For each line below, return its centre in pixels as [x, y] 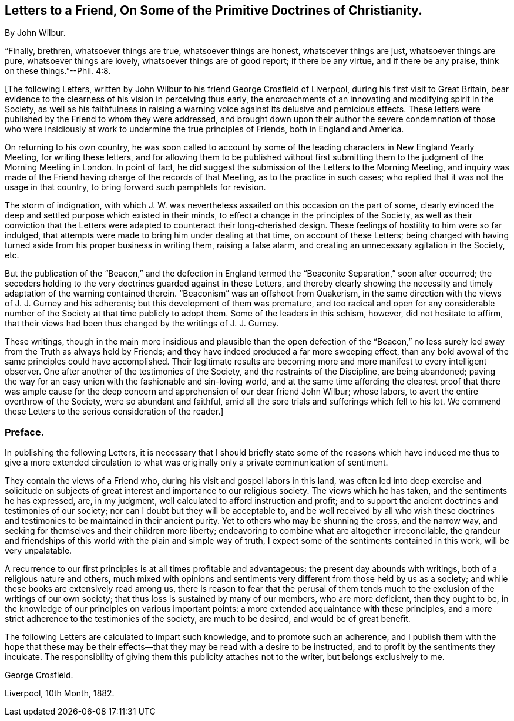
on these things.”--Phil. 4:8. [58, 71]
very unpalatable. [38, 551]
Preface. [25, 432]
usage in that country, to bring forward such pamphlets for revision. [135, 187]
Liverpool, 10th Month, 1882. [60, 693]
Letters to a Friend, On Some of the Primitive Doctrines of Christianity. [214, 10]
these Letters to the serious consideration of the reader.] [114, 412]
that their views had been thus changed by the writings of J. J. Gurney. [142, 324]
